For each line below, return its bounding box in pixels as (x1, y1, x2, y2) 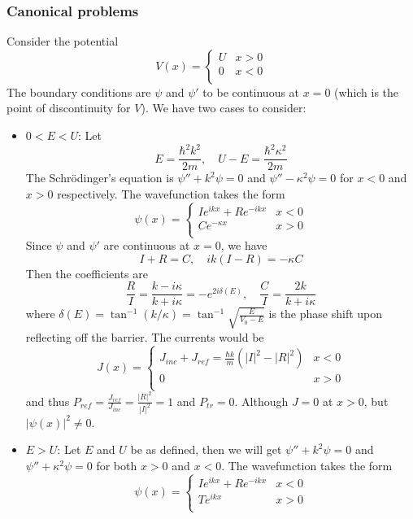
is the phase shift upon (268, 305, 383, 322)
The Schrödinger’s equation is (25, 169, 174, 186)
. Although (234, 392, 289, 409)
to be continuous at (202, 83, 300, 100)
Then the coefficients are (25, 264, 148, 281)
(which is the (334, 83, 399, 100)
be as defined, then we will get (130, 441, 282, 458)
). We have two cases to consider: (141, 99, 306, 116)
